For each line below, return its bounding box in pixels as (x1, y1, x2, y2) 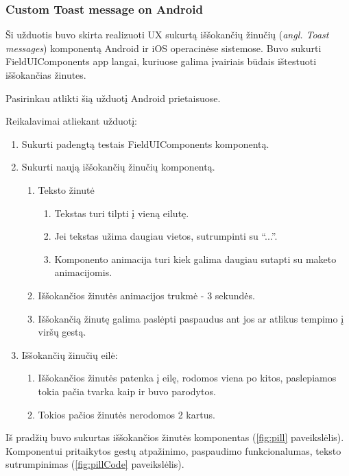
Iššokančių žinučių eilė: (21, 347, 118, 362)
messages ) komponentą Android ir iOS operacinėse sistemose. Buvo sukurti (5, 40, 322, 55)
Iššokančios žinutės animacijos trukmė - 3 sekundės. (38, 288, 255, 302)
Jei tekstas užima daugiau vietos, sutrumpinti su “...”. (54, 229, 278, 243)
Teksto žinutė (38, 182, 95, 197)
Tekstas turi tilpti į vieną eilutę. (54, 205, 189, 220)
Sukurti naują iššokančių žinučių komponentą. (21, 160, 215, 174)
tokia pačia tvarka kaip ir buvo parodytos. (38, 384, 216, 398)
